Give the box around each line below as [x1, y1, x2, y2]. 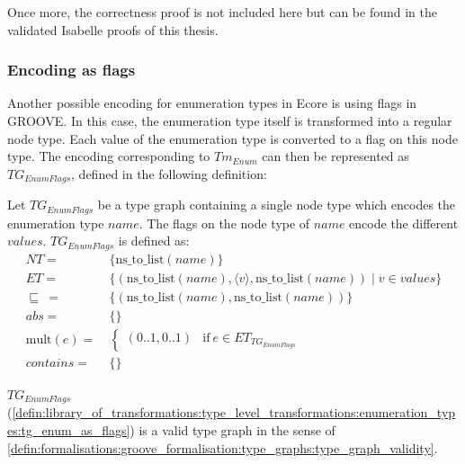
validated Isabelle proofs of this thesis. [7, 20, 219, 39]
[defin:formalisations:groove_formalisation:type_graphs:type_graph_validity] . [7, 438, 438, 457]
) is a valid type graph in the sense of [130, 420, 335, 439]
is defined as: [118, 231, 190, 250]
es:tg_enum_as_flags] [7, 420, 130, 439]
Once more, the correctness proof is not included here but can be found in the [7, 3, 437, 21]
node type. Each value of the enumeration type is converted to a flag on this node [7, 129, 458, 147]
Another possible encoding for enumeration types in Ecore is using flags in [7, 94, 417, 112]
